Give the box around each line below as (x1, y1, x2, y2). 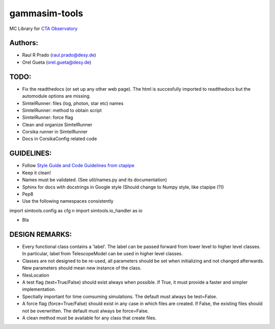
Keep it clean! (22, 170, 51, 176)
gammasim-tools (9, 8, 84, 19)
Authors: (9, 39, 38, 47)
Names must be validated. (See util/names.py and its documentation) (22, 177, 168, 183)
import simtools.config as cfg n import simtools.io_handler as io (9, 207, 143, 213)
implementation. (22, 286, 56, 292)
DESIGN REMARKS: (9, 230, 72, 239)
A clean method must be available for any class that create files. (22, 315, 157, 321)
